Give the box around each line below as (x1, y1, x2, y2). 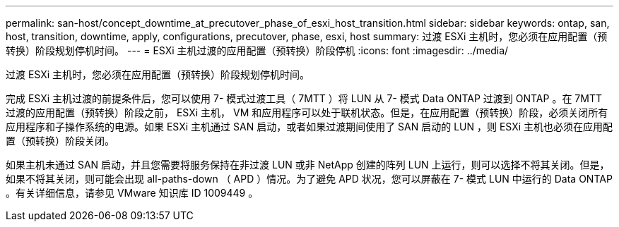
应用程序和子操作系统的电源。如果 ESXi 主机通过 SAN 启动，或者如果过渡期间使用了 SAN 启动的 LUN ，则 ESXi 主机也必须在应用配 (6, 121, 613, 133)
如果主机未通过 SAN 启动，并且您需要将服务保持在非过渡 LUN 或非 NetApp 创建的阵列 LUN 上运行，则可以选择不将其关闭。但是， (6, 159, 610, 171)
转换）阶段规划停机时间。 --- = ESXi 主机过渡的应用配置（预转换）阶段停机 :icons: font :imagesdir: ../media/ (6, 44, 509, 56)
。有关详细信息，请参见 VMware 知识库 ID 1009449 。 (6, 187, 259, 199)
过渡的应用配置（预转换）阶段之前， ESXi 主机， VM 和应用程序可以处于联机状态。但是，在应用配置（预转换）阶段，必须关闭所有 (6, 106, 608, 118)
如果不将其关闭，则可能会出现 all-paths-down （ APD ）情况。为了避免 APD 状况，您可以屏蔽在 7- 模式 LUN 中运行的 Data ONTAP (6, 173, 613, 185)
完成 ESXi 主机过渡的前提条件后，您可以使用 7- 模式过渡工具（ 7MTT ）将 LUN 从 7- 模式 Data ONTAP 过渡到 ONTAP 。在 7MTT (6, 92, 602, 104)
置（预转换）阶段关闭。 (6, 135, 114, 147)
